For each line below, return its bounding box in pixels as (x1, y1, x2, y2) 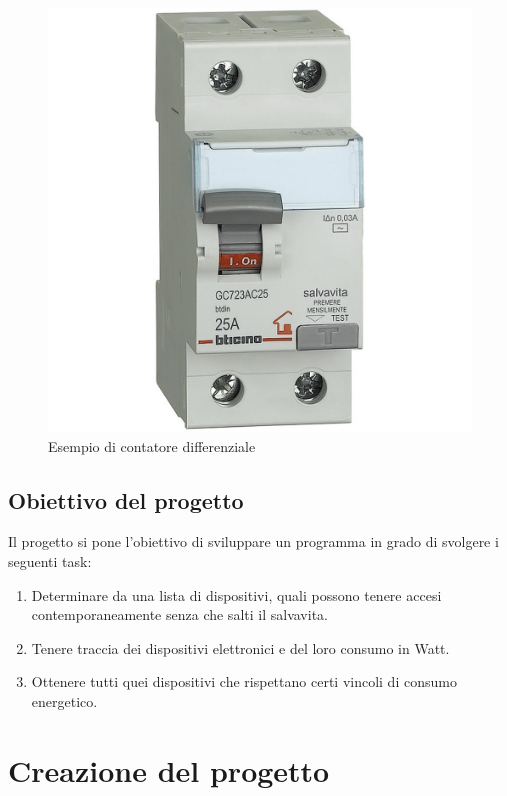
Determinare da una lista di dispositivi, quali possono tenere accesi (31, 584, 442, 605)
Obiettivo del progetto (8, 484, 244, 515)
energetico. (31, 690, 98, 711)
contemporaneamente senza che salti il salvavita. (31, 604, 328, 625)
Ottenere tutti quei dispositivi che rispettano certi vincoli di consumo (31, 671, 457, 692)
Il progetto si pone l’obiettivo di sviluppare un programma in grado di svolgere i (8, 531, 499, 552)
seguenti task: (8, 550, 92, 571)
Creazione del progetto (8, 749, 330, 790)
